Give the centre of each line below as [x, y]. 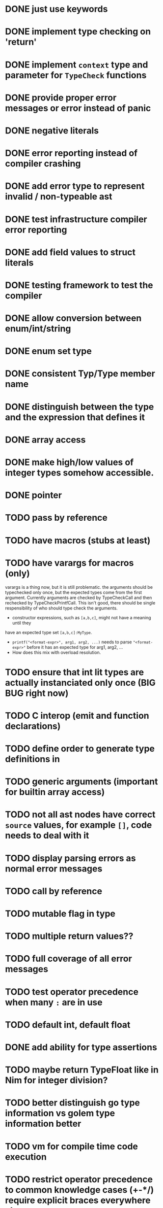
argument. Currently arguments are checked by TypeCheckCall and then [79, 598]
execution [26, 1157]
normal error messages [54, 869]
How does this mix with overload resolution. [56, 652]
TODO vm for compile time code [72, 1146]
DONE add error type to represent [75, 186]
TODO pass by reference [56, 518]
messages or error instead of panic [78, 108]
